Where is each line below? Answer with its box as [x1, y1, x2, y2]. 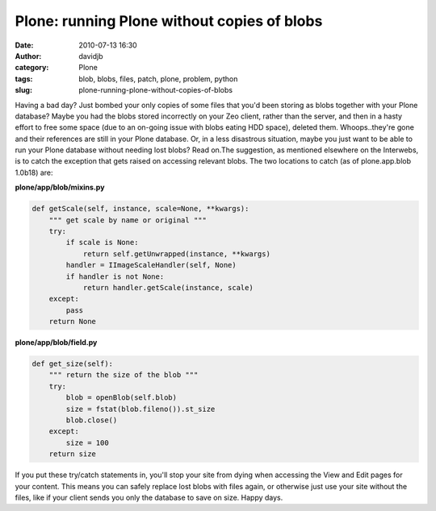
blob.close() [65, 416, 118, 425]
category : [15, 63, 49, 73]
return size [48, 450, 97, 459]
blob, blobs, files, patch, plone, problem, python [78, 73, 238, 84]
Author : [15, 51, 42, 60]
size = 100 [65, 438, 109, 447]
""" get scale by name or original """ [48, 215, 208, 225]
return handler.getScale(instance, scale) [82, 283, 254, 292]
